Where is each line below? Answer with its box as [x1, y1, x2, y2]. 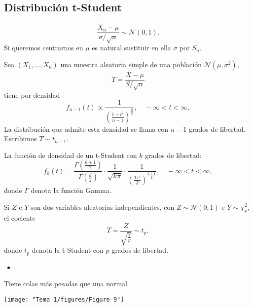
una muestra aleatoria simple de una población [60, 59, 202, 69]
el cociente [4, 213, 36, 223]
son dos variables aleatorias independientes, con [31, 201, 175, 212]
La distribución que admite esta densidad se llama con [4, 123, 169, 134]
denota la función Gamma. [31, 185, 111, 195]
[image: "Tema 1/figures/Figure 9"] [4, 296, 124, 303]
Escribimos [4, 133, 37, 144]
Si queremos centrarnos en [4, 42, 83, 53]
